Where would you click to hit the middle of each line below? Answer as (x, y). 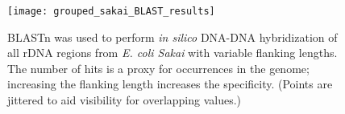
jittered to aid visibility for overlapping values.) (125, 100)
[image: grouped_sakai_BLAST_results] (111, 11)
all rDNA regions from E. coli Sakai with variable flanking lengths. (172, 53)
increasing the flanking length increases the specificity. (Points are (170, 84)
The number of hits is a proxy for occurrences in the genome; (158, 68)
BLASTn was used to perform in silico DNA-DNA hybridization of (172, 37)
